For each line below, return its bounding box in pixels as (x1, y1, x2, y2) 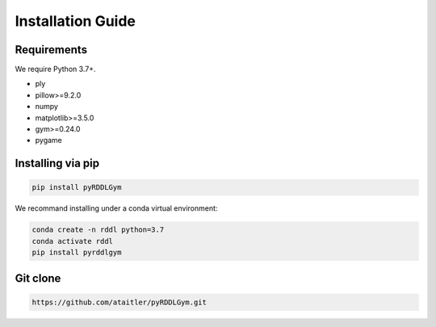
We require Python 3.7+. (15, 65, 96, 74)
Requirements (15, 43, 88, 57)
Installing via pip (15, 157, 100, 170)
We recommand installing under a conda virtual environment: (15, 203, 218, 213)
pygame (35, 136, 62, 145)
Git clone (15, 271, 61, 285)
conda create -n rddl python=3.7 (31, 225, 165, 234)
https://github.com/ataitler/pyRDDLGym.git (31, 297, 208, 307)
